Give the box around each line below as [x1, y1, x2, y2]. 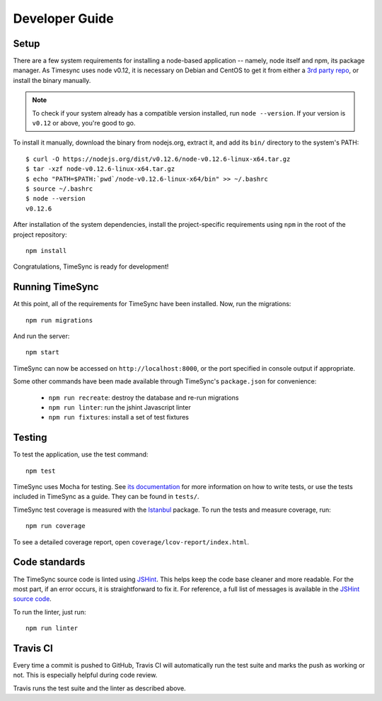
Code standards [13, 556, 86, 568]
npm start [25, 348, 59, 357]
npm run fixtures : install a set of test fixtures [48, 413, 189, 422]
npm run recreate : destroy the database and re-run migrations [48, 393, 239, 402]
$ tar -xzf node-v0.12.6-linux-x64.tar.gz [25, 165, 175, 173]
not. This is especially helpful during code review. [13, 671, 158, 680]
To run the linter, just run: [13, 607, 86, 616]
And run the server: [13, 332, 70, 340]
